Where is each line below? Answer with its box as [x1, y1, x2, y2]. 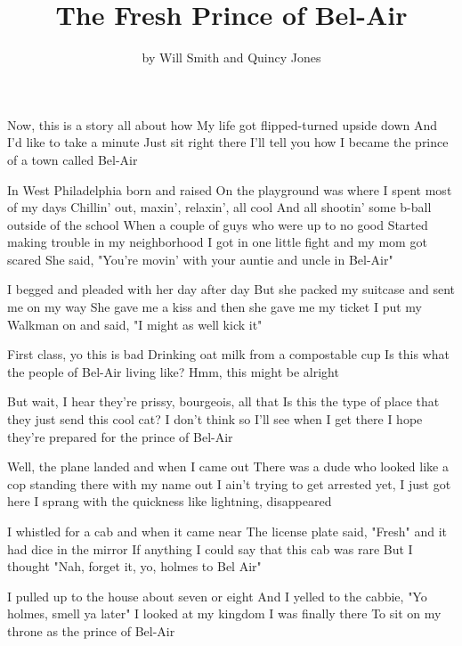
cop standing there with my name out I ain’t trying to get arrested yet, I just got [7, 474, 451, 493]
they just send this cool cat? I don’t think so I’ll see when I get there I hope [7, 410, 423, 429]
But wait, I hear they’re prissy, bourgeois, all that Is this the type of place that [7, 392, 440, 411]
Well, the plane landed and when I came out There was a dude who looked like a [7, 457, 449, 476]
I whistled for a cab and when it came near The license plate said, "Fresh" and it [7, 522, 448, 540]
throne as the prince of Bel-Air [7, 621, 175, 640]
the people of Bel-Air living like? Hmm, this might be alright [7, 362, 339, 380]
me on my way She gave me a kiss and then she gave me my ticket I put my [7, 298, 422, 316]
